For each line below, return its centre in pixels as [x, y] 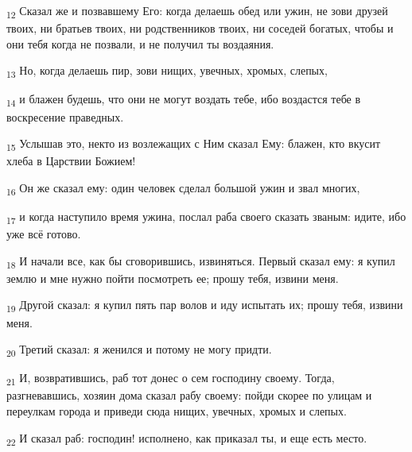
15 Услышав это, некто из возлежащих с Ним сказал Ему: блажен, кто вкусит [194, 144]
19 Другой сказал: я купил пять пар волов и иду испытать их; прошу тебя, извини [205, 306]
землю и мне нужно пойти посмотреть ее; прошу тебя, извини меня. [173, 278]
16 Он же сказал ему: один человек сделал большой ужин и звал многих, [183, 188]
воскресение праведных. [65, 116]
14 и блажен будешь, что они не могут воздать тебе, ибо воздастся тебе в [184, 100]
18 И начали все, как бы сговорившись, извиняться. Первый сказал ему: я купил [201, 261]
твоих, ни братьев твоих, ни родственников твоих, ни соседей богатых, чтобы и [200, 28]
